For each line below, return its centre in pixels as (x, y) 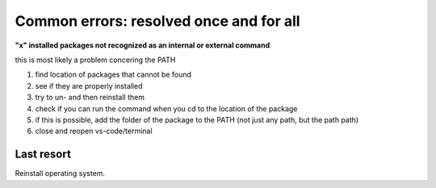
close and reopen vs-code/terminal (94, 131)
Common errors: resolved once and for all (157, 21)
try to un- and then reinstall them (90, 98)
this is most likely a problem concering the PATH (95, 60)
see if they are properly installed (89, 86)
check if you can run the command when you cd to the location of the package (166, 108)
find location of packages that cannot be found (113, 75)
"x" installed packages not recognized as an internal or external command (143, 45)
